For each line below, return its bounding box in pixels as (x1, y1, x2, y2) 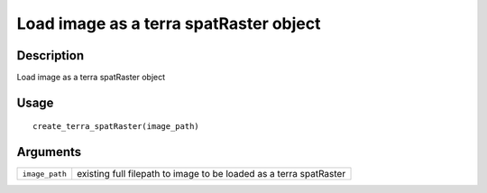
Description (16, 48, 85, 63)
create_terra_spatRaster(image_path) (32, 122, 200, 132)
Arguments (16, 144, 82, 160)
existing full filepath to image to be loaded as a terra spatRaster (77, 168, 346, 180)
